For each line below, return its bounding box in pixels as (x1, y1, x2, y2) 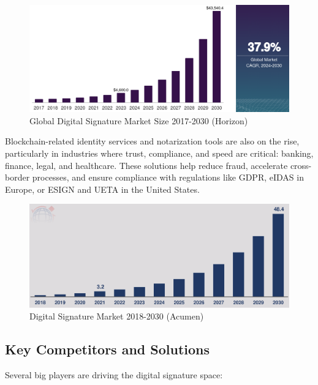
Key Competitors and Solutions (5, 340, 210, 359)
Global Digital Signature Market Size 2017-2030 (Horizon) (29, 114, 248, 127)
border (5, 171, 30, 184)
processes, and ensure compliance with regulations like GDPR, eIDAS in (32, 171, 304, 184)
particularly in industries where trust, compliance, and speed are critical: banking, (5, 146, 314, 159)
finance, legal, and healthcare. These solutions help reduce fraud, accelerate (5, 159, 288, 171)
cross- (290, 159, 312, 171)
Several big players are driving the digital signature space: (5, 368, 223, 381)
